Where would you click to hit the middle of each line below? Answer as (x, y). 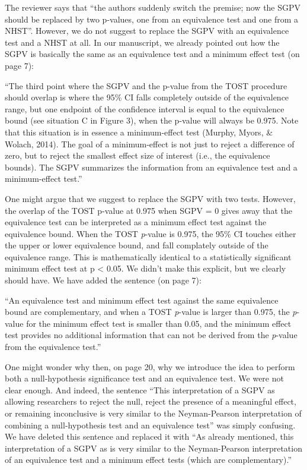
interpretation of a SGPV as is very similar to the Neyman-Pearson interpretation (153, 448)
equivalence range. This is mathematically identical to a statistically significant (148, 256)
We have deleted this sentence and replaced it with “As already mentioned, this (149, 436)
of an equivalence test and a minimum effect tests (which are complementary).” (148, 460)
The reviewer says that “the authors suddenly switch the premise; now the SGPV (153, 7)
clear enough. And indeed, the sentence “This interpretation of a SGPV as (140, 389)
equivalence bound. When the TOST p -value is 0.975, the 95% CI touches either (151, 233)
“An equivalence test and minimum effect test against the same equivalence (142, 300)
